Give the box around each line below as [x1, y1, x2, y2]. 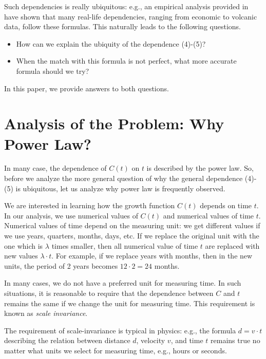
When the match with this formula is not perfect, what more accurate [16, 55, 237, 66]
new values [4, 250, 38, 261]
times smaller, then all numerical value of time [51, 240, 198, 251]
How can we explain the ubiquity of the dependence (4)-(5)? [16, 38, 206, 49]
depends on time [200, 200, 252, 211]
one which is [4, 240, 43, 251]
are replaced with [205, 240, 260, 251]
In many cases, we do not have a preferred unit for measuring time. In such [4, 277, 241, 288]
